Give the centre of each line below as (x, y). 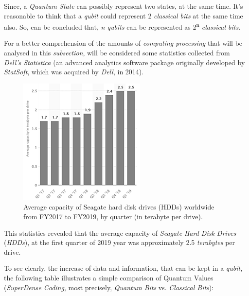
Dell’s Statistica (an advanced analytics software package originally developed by (124, 62)
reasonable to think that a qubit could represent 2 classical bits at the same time (124, 15)
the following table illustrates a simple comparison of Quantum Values (109, 277)
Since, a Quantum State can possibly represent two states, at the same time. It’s (124, 6)
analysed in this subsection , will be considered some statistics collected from (117, 53)
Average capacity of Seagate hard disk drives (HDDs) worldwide (119, 207)
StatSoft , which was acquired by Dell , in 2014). (74, 72)
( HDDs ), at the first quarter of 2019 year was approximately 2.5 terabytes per (120, 242)
